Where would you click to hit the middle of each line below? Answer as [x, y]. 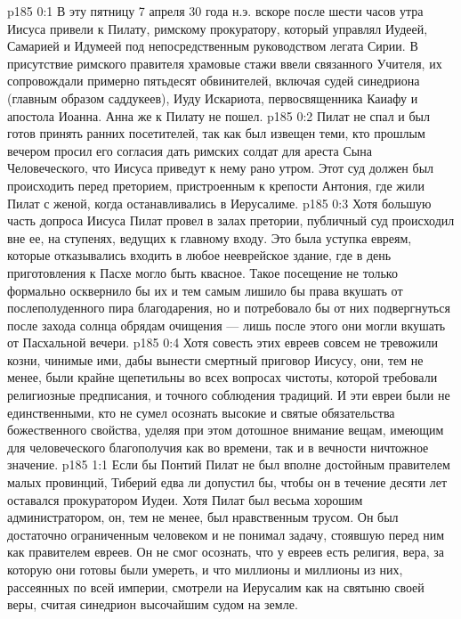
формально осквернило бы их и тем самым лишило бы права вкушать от [205, 290]
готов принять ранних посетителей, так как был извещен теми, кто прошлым [216, 133]
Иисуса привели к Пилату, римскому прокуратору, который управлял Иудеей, [218, 28]
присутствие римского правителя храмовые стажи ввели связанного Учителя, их [225, 63]
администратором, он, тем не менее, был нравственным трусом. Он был [203, 517]
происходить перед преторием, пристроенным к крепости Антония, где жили [216, 185]
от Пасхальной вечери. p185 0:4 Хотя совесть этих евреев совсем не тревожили [222, 342]
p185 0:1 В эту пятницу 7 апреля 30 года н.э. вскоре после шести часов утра [215, 11]
